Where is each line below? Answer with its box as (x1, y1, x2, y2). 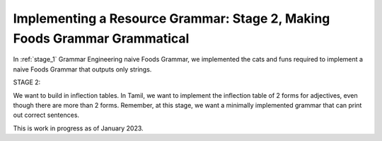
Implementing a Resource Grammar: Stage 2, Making (13, 11, 330, 26)
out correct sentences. (13, 111, 80, 120)
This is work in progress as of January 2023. (13, 124, 144, 132)
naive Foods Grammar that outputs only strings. (13, 64, 152, 74)
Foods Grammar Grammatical (13, 30, 190, 46)
